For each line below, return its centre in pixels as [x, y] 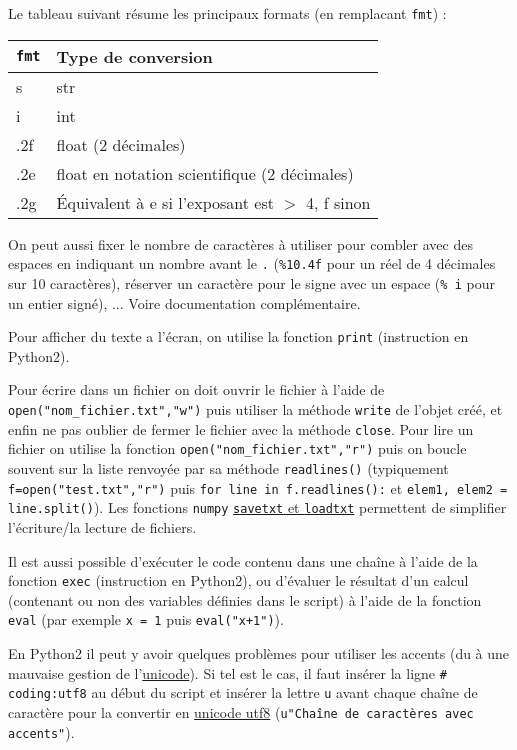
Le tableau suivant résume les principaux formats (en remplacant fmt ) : [227, 13]
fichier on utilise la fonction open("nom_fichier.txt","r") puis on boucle [237, 448]
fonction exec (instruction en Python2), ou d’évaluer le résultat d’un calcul [238, 580]
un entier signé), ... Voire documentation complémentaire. [184, 302]
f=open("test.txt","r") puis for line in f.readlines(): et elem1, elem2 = [258, 487]
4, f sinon [338, 202]
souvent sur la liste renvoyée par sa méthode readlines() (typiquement [228, 467]
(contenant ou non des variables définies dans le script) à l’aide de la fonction [245, 599]
